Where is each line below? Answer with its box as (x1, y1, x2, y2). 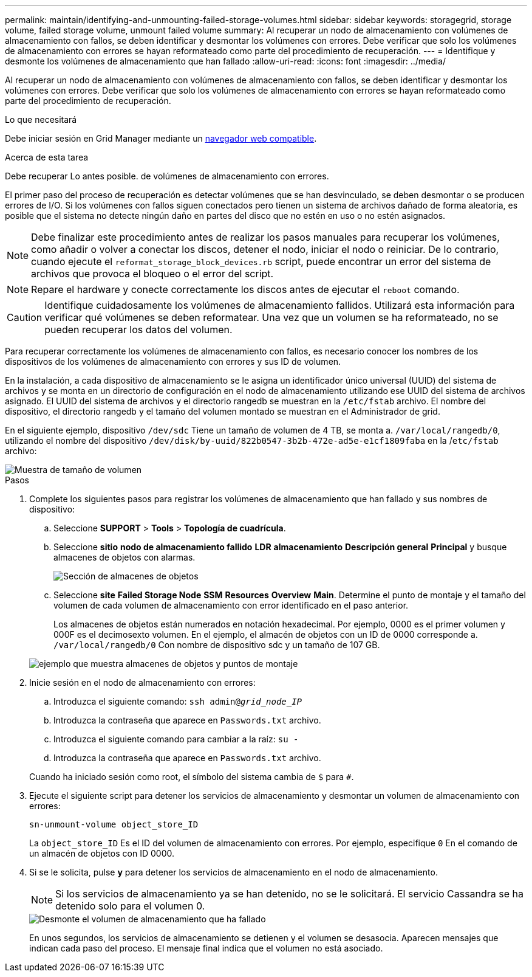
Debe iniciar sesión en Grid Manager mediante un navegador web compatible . (5, 133, 317, 143)
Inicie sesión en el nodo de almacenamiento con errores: (29, 677, 256, 688)
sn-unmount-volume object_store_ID (29, 820, 199, 829)
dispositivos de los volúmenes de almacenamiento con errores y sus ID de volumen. (5, 356, 341, 367)
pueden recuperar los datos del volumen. (44, 323, 233, 336)
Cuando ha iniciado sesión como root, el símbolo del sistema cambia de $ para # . (29, 772, 354, 782)
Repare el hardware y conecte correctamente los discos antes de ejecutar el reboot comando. (31, 283, 460, 295)
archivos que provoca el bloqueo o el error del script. (31, 268, 274, 280)
